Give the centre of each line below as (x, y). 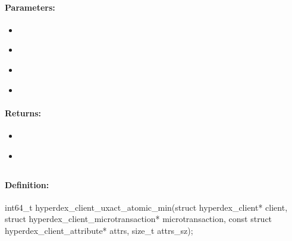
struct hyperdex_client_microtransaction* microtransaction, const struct (139, 219)
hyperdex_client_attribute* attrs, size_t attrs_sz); (99, 230)
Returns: (23, 112)
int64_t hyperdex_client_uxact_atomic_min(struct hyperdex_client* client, (146, 207)
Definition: (27, 184)
